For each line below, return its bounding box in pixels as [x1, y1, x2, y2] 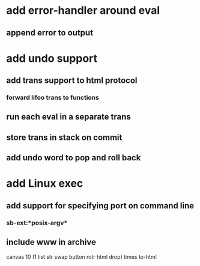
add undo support [6, 52, 98, 65]
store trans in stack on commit [6, 132, 123, 142]
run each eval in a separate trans [6, 112, 131, 122]
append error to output [6, 28, 94, 38]
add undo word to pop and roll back [6, 153, 141, 163]
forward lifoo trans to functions [6, 94, 99, 102]
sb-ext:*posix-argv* [6, 219, 68, 227]
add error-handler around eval [6, 4, 160, 17]
